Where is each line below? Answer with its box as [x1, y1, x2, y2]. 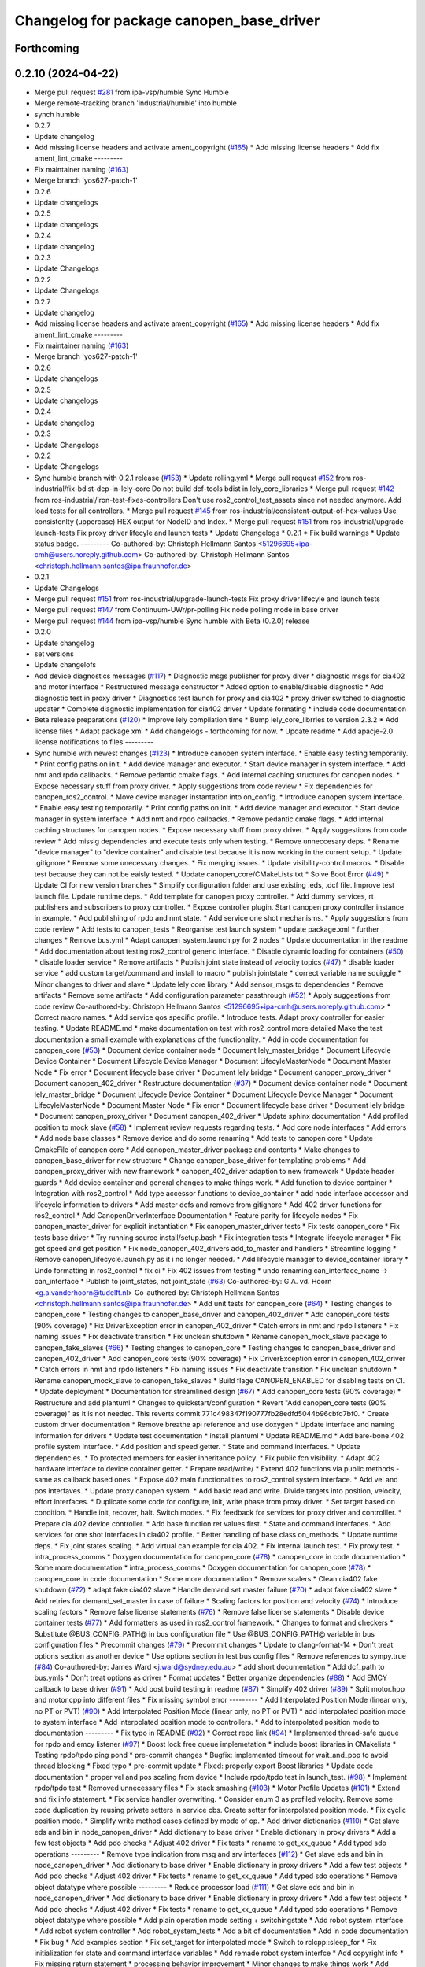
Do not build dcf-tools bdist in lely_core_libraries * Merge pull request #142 [151, 484, 394, 493]
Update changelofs [34, 660, 97, 670]
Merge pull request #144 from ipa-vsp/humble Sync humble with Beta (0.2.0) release [34, 616, 310, 626]
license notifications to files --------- [34, 737, 154, 747]
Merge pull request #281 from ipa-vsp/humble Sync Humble [34, 87, 230, 98]
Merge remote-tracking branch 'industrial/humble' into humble [34, 98, 238, 108]
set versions [34, 649, 74, 659]
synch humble [34, 109, 80, 119]
